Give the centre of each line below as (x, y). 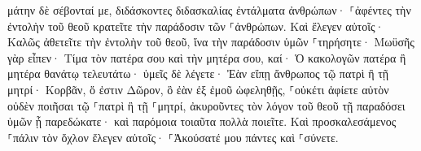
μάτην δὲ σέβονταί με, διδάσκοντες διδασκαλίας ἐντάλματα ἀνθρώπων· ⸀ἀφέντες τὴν (209, 10)
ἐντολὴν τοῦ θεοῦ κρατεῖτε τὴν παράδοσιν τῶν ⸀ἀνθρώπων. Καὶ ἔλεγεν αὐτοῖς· (196, 26)
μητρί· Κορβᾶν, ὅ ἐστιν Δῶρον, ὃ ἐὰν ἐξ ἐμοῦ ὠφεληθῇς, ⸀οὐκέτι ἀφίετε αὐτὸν (198, 89)
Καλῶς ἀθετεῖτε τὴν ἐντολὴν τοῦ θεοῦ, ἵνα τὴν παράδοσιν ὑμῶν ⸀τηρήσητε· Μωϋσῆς (211, 42)
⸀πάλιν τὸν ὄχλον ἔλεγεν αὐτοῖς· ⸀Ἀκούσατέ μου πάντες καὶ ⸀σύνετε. (173, 137)
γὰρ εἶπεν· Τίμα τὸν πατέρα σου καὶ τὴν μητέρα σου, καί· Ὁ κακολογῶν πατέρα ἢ (207, 57)
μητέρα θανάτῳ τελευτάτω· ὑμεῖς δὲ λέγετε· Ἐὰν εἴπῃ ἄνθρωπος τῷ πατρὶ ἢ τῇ (198, 73)
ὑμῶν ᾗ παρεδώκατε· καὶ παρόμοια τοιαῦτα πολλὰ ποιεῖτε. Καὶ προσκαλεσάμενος (202, 121)
